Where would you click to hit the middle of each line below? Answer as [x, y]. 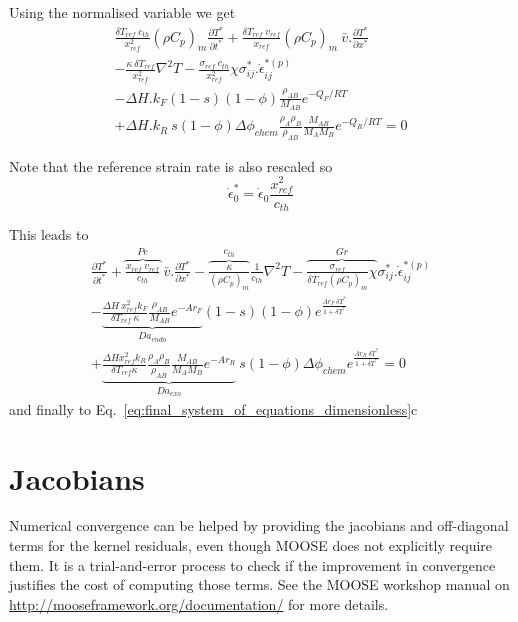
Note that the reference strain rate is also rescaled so [171, 165]
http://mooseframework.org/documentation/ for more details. [199, 603]
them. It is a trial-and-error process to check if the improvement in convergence [252, 564]
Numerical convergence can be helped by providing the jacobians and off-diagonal [259, 525]
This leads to [49, 234]
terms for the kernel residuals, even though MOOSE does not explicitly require [251, 545]
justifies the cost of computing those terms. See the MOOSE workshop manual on [259, 584]
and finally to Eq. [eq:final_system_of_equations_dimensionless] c [213, 408]
